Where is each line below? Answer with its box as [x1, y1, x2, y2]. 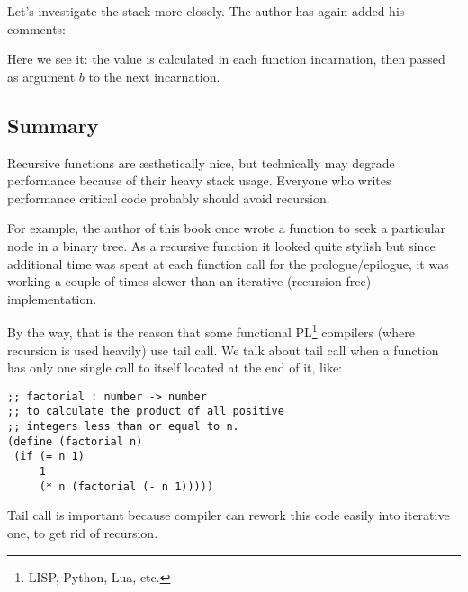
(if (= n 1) [13, 450, 85, 463]
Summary [7, 111, 99, 139]
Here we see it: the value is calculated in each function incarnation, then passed [7, 49, 445, 68]
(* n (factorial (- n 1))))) [39, 480, 214, 493]
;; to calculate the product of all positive [7, 405, 284, 418]
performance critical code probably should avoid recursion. [7, 188, 330, 207]
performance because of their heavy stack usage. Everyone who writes [7, 171, 391, 190]
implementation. [7, 289, 97, 308]
